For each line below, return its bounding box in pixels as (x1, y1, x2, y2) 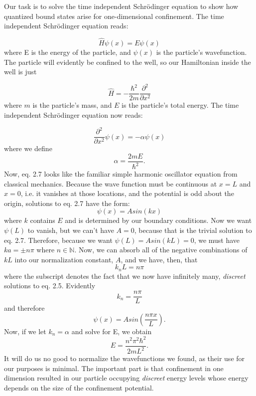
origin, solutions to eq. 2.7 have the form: (4, 198, 130, 208)
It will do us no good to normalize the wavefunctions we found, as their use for (4, 353, 245, 364)
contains (30, 215, 55, 225)
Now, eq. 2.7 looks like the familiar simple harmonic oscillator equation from (4, 169, 238, 179)
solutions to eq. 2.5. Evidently (4, 280, 96, 291)
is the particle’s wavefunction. (156, 47, 247, 57)
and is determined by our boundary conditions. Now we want (65, 215, 252, 225)
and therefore (4, 303, 45, 313)
